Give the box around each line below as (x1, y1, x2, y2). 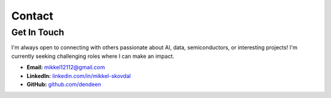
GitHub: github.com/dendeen (26, 80, 101, 88)
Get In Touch (11, 27, 64, 38)
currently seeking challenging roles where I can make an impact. (11, 52, 175, 60)
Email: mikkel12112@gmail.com (26, 64, 105, 71)
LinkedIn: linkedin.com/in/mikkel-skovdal (26, 72, 131, 79)
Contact (11, 9, 53, 23)
